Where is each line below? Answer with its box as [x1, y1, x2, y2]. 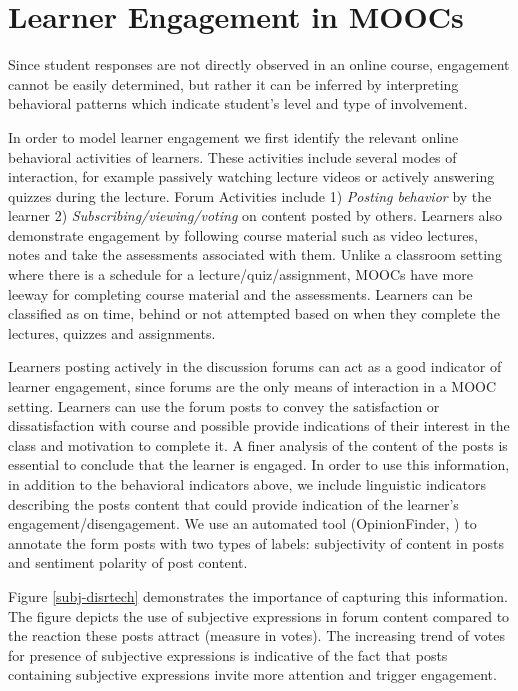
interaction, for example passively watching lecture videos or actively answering [8, 166, 495, 187]
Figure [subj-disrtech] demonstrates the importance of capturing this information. [8, 585, 508, 606]
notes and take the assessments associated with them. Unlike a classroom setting [8, 244, 502, 265]
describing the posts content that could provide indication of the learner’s [8, 493, 459, 514]
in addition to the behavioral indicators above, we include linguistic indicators [8, 474, 486, 494]
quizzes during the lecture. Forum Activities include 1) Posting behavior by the [8, 185, 492, 206]
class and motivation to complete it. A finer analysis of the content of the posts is [8, 434, 508, 455]
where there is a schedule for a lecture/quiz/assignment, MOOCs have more [8, 264, 473, 285]
